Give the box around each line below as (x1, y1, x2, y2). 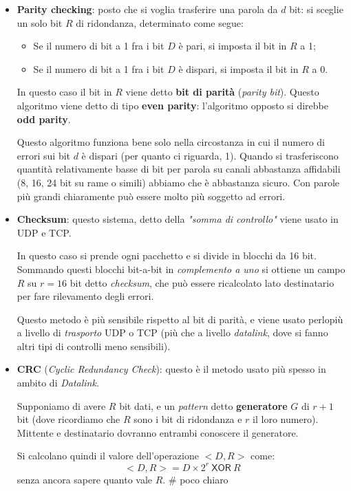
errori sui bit (17, 148, 71, 162)
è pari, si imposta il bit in (178, 39, 287, 53)
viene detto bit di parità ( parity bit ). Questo (125, 85, 319, 99)
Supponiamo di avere (17, 398, 106, 413)
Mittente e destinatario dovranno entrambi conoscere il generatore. (17, 425, 299, 439)
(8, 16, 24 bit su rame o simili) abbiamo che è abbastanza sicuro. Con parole (17, 175, 340, 189)
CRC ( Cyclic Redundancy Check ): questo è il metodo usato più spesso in (17, 362, 326, 376)
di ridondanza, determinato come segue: (76, 15, 244, 30)
